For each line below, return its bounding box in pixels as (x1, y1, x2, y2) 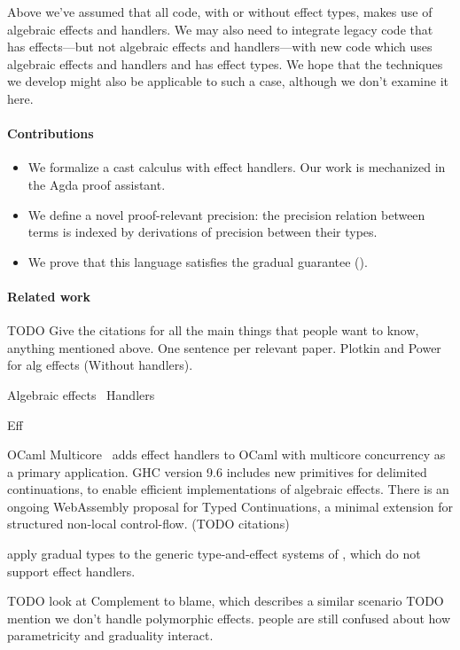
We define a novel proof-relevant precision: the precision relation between (27, 205, 425, 223)
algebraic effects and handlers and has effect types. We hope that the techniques (7, 54, 443, 73)
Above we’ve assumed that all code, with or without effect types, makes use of (7, 3, 433, 20)
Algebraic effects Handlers (7, 385, 155, 403)
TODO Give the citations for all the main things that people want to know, (7, 321, 419, 340)
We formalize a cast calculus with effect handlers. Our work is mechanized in (27, 158, 446, 176)
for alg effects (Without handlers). (7, 356, 193, 374)
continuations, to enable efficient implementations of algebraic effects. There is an (7, 480, 449, 498)
